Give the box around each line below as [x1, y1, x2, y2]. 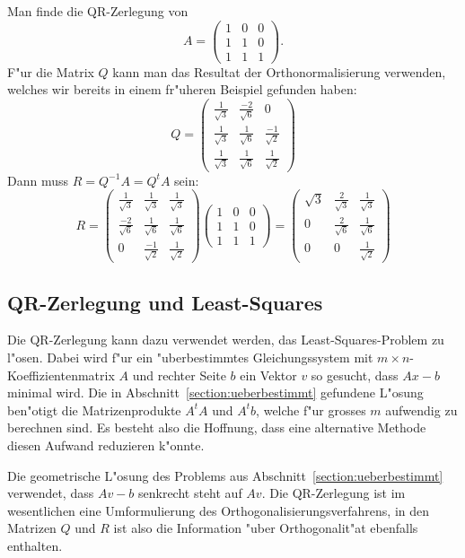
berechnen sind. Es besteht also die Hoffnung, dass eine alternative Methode [7, 418, 426, 437]
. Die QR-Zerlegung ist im [261, 484, 406, 502]
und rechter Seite [132, 365, 226, 384]
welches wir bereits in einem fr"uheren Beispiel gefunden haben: [7, 80, 357, 99]
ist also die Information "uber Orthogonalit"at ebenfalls [113, 519, 418, 537]
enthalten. [7, 536, 63, 554]
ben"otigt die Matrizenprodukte [7, 400, 181, 419]
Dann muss [7, 170, 69, 189]
